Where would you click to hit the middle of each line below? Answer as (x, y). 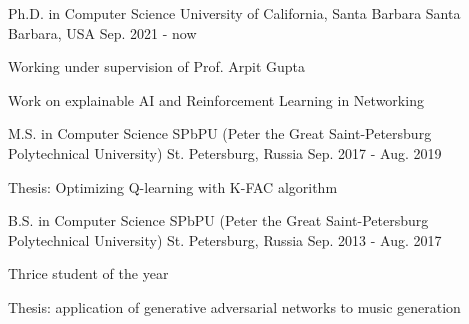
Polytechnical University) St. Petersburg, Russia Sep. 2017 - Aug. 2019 (225, 152)
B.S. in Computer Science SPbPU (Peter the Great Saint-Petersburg (218, 220)
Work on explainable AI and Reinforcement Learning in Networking (216, 99)
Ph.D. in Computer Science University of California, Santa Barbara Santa (234, 13)
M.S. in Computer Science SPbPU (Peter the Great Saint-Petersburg (220, 133)
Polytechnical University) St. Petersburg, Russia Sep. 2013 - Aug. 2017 (225, 239)
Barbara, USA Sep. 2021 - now (102, 32)
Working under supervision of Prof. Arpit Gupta (157, 66)
